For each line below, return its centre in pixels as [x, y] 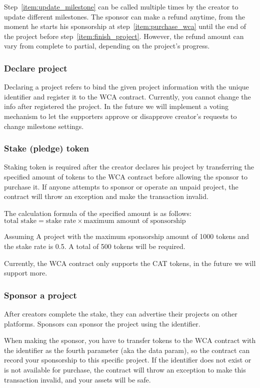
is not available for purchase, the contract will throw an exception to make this [125, 369]
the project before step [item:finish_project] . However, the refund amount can [124, 36]
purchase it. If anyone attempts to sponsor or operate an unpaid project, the [121, 186]
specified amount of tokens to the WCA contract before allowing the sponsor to [126, 176]
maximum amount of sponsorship [135, 221]
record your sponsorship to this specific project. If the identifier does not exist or [128, 360]
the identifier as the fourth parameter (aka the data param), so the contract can [127, 350]
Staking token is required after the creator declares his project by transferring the [129, 167]
